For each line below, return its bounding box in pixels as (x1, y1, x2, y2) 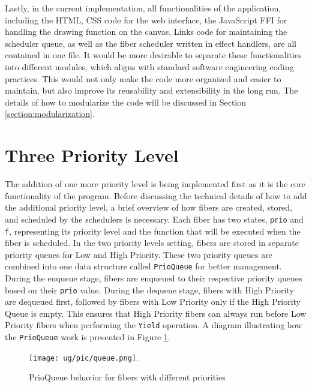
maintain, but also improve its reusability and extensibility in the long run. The (5, 84, 298, 97)
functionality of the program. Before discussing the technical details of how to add (5, 189, 307, 202)
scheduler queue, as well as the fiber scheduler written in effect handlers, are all (5, 37, 296, 49)
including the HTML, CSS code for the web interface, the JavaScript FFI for (5, 13, 287, 26)
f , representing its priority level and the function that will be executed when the (5, 224, 301, 237)
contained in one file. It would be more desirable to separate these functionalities (5, 49, 302, 61)
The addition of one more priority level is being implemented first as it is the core (5, 178, 305, 190)
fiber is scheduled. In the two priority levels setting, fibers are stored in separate (5, 236, 299, 249)
